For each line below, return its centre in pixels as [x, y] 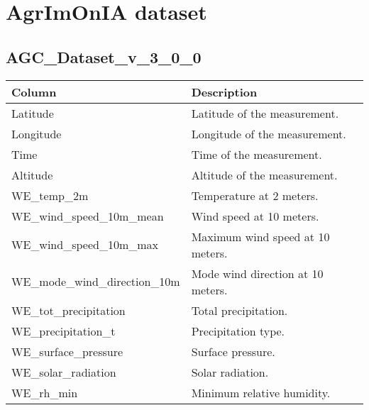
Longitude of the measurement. [269, 133]
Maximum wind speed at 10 [260, 236]
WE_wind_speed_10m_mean [88, 216]
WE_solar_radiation [64, 372]
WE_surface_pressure [67, 351]
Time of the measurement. [257, 154]
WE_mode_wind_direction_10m [96, 282]
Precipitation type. [238, 331]
